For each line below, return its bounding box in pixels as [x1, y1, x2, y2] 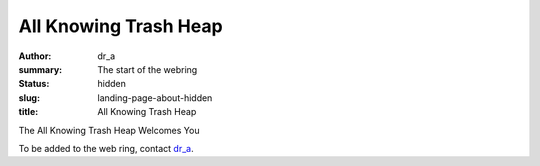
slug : [18, 91, 40, 104]
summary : [18, 63, 63, 75]
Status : [18, 78, 50, 90]
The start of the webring [97, 63, 198, 75]
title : [18, 106, 39, 118]
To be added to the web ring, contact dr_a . [18, 142, 194, 154]
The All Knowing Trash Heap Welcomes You [18, 124, 200, 136]
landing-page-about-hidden [97, 91, 213, 104]
